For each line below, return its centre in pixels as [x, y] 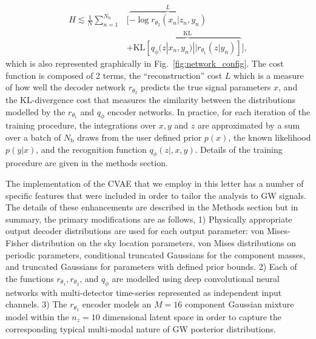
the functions [30, 278]
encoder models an [117, 304]
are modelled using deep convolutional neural [196, 278]
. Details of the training [239, 149]
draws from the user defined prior [140, 137]
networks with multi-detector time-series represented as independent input [144, 292]
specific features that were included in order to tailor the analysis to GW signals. [156, 195]
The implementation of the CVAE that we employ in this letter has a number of [155, 183]
